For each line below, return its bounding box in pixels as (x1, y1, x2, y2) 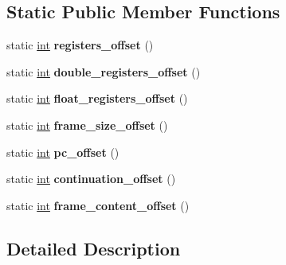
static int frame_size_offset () (6, 116, 168, 133)
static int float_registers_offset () (6, 90, 188, 107)
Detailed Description (6, 236, 181, 260)
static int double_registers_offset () (6, 63, 201, 80)
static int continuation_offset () (6, 170, 176, 187)
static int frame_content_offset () (6, 197, 190, 213)
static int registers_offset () (6, 37, 154, 53)
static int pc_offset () (6, 143, 119, 160)
